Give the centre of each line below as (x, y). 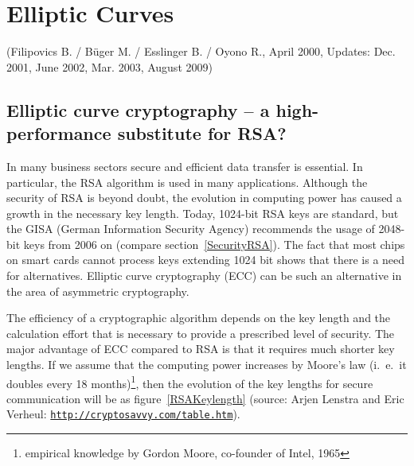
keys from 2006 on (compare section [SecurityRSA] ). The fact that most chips (214, 244)
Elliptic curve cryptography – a (138, 109)
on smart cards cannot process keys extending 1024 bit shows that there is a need (206, 260)
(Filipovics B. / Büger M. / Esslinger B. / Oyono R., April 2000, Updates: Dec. (201, 51)
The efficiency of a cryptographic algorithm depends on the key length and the (199, 318)
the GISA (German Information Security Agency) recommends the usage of (191, 229)
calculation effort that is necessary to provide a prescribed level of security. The (201, 333)
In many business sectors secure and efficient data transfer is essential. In (185, 166)
